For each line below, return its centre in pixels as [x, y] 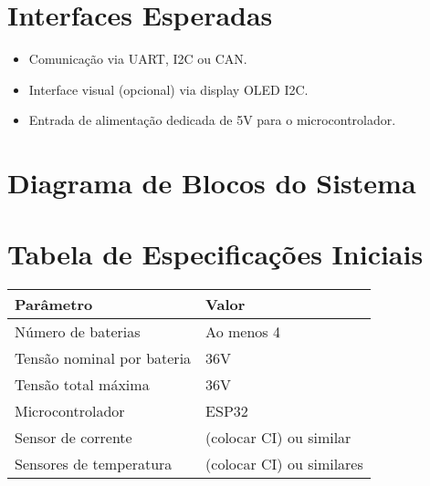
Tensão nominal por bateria [103, 358]
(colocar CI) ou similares [284, 464]
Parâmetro [54, 305]
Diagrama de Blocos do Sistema [212, 183]
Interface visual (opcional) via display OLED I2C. [168, 89]
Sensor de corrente [73, 438]
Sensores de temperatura [94, 464]
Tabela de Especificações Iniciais [215, 254]
